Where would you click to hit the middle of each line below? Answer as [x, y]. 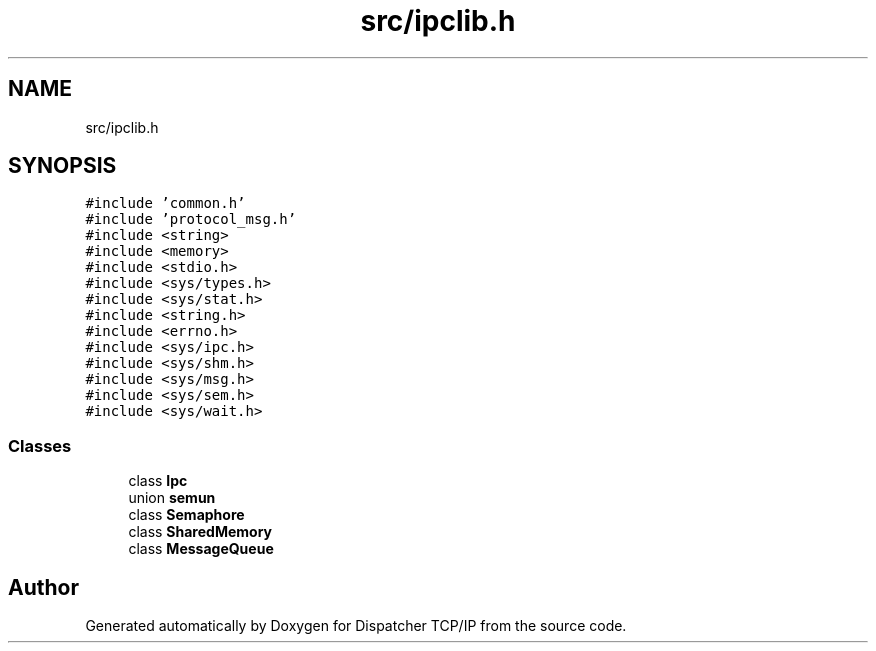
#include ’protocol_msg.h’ [191, 219]
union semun [172, 498]
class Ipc [158, 481]
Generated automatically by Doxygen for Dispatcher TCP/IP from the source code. [356, 626]
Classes [40, 445]
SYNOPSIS [62, 166]
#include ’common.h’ [165, 203]
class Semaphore [186, 515]
